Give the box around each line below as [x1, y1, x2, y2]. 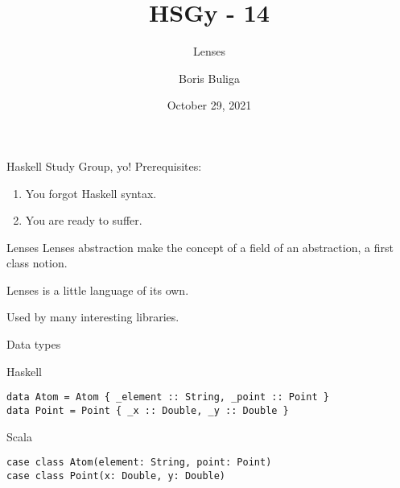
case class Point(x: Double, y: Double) [6, 469, 226, 482]
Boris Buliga [179, 69, 240, 86]
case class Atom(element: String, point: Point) [6, 457, 272, 469]
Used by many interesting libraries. [6, 308, 179, 325]
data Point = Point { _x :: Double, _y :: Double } [6, 404, 289, 416]
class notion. [6, 254, 68, 271]
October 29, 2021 [167, 97, 252, 114]
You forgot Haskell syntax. [25, 184, 157, 201]
